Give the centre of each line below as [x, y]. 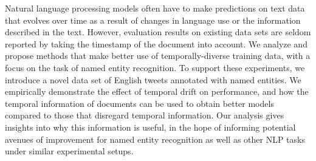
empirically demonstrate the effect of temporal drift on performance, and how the [157, 91]
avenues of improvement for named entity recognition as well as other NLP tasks [155, 139]
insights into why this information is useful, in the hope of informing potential [150, 127]
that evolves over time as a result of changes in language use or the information [153, 20]
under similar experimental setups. [69, 151]
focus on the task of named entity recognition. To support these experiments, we [155, 67]
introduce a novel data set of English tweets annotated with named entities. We [153, 79]
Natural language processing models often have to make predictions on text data [155, 8]
